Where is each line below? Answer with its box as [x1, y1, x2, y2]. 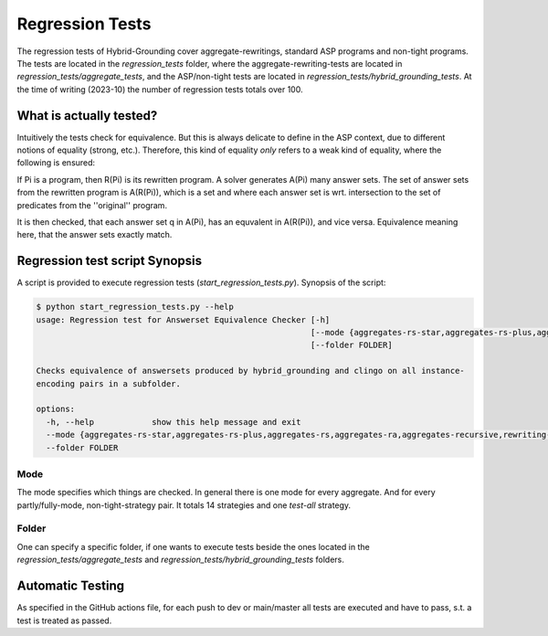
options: [36, 404, 76, 415]
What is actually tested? [16, 108, 158, 123]
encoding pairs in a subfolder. [36, 378, 182, 388]
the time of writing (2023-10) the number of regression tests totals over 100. [16, 83, 303, 95]
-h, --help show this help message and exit [46, 417, 301, 427]
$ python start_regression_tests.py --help [36, 302, 235, 313]
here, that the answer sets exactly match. [16, 229, 173, 240]
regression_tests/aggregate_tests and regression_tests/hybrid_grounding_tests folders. [16, 554, 344, 566]
